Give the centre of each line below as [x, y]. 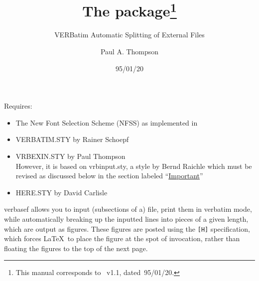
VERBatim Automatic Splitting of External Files [129, 35]
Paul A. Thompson [129, 52]
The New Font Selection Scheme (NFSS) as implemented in [107, 122]
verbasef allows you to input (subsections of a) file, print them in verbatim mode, [128, 209]
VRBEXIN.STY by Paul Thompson [70, 156]
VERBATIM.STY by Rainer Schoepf [72, 139]
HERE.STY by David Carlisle [62, 192]
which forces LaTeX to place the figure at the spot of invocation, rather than [122, 238]
